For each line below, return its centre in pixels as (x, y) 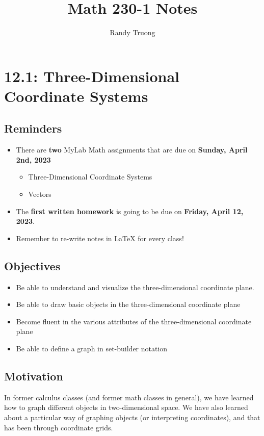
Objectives (32, 265)
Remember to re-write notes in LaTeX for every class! (100, 238)
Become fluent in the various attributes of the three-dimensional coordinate (134, 321)
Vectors (40, 194)
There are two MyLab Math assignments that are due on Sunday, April (132, 150)
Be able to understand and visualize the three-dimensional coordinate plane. (135, 287)
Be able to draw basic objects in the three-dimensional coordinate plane (128, 304)
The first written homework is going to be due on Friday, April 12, (130, 211)
